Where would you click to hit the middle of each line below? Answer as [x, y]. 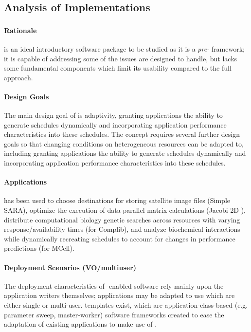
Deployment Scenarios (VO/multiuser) [70, 267]
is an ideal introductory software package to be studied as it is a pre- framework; [124, 48]
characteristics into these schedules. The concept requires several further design [122, 134]
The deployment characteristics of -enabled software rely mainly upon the [114, 286]
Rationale [20, 30]
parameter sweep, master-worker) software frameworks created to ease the [114, 314]
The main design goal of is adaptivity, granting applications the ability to [113, 115]
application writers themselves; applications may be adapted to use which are [119, 295]
